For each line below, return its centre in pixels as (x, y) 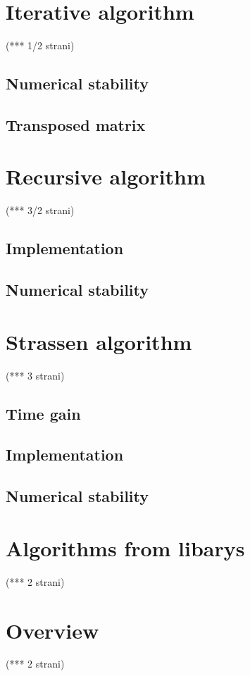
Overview (52, 630)
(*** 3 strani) (35, 375)
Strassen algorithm (99, 341)
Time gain (43, 413)
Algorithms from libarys (125, 547)
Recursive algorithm (106, 176)
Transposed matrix (76, 124)
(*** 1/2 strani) (40, 45)
